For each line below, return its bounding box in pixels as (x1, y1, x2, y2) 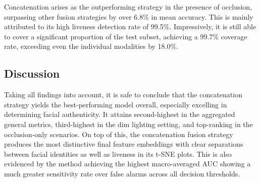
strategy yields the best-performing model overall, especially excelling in (4, 99, 227, 109)
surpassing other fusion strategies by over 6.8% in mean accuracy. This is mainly (4, 11, 253, 22)
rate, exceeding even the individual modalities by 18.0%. (4, 41, 179, 51)
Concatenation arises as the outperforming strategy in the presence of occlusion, (4, 2, 252, 12)
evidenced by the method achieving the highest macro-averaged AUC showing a (4, 158, 251, 169)
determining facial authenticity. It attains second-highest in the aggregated (4, 109, 235, 119)
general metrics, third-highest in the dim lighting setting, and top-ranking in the (4, 118, 253, 129)
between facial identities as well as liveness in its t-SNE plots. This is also (4, 148, 232, 159)
